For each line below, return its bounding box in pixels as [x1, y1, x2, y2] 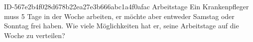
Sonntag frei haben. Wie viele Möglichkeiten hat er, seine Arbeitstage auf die [4, 21, 239, 31]
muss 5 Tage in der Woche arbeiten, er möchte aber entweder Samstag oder [4, 11, 235, 21]
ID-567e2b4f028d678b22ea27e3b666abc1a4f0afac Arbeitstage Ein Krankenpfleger [4, 1, 249, 11]
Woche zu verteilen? [4, 30, 65, 40]
